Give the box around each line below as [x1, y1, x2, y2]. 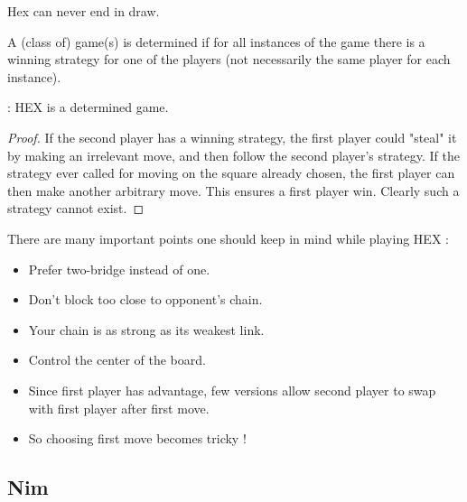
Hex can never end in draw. [7, 2, 160, 20]
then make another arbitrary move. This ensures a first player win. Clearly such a [7, 181, 460, 200]
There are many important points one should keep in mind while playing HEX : [7, 228, 449, 247]
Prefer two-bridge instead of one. [28, 259, 210, 278]
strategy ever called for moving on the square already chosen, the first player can [7, 163, 455, 182]
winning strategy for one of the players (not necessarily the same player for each [7, 50, 451, 69]
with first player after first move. [28, 398, 210, 417]
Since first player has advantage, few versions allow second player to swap [28, 380, 436, 399]
